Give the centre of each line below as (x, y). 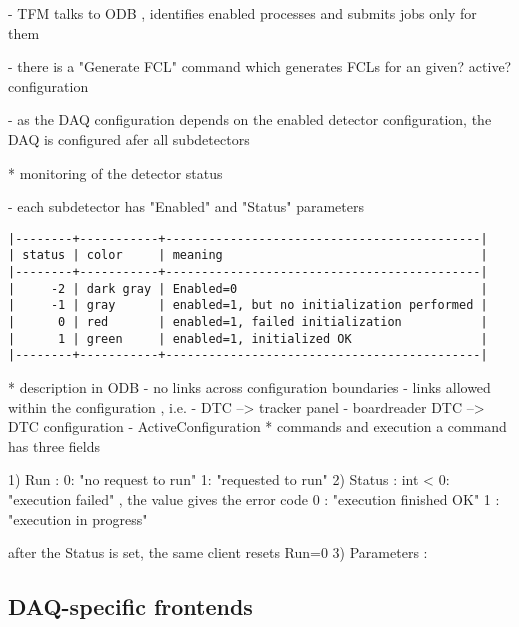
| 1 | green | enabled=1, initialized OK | (248, 338)
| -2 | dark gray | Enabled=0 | (248, 288)
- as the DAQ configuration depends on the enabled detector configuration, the (250, 119)
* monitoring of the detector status (115, 172)
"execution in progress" (78, 518)
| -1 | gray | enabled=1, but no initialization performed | (248, 305)
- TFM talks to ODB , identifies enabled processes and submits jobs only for (242, 13)
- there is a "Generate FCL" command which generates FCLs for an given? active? (260, 66)
